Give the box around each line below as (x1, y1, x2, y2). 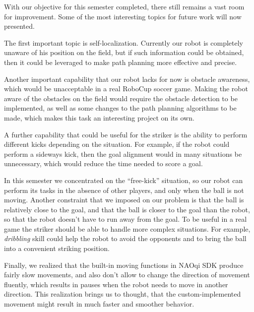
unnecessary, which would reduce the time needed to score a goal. (4, 158, 203, 169)
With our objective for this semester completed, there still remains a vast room (4, 1, 245, 11)
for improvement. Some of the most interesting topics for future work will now (4, 11, 242, 21)
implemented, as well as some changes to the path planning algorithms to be (4, 103, 237, 113)
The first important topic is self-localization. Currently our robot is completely (4, 37, 244, 48)
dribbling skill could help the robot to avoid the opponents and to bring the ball (4, 233, 247, 244)
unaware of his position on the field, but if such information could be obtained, (4, 47, 244, 58)
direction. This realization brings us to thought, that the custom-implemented (4, 289, 241, 299)
